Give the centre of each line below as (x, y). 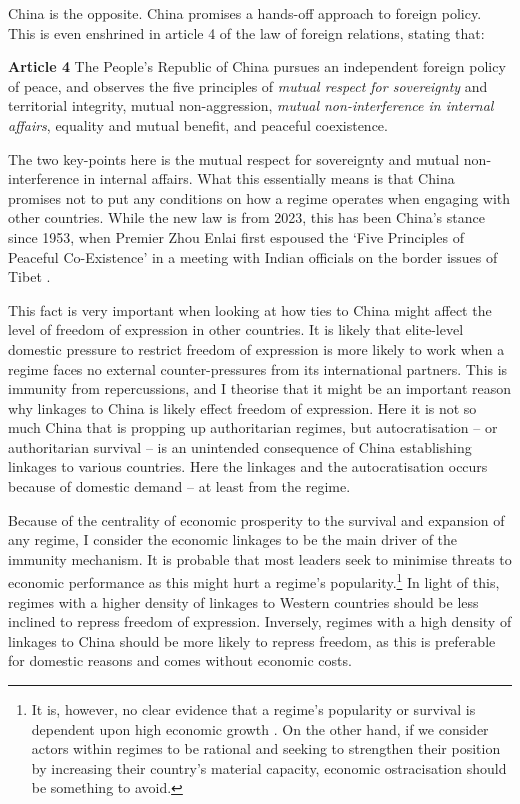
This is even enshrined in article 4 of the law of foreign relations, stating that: (246, 32)
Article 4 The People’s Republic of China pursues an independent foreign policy (257, 66)
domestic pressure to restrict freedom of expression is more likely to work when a (256, 348)
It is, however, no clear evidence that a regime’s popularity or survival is (253, 709)
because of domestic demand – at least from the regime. (179, 486)
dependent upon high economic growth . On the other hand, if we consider (260, 728)
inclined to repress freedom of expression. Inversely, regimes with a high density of (260, 621)
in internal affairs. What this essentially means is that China (269, 178)
